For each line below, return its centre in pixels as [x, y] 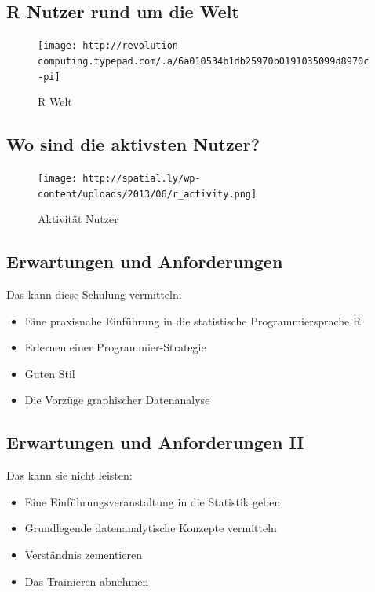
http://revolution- [133, 46]
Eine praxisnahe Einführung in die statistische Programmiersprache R [193, 320]
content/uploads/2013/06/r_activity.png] [147, 194]
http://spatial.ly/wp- [142, 178]
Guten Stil [50, 373]
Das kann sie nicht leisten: [69, 475]
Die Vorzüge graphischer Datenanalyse [117, 400]
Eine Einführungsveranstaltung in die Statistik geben [153, 501]
